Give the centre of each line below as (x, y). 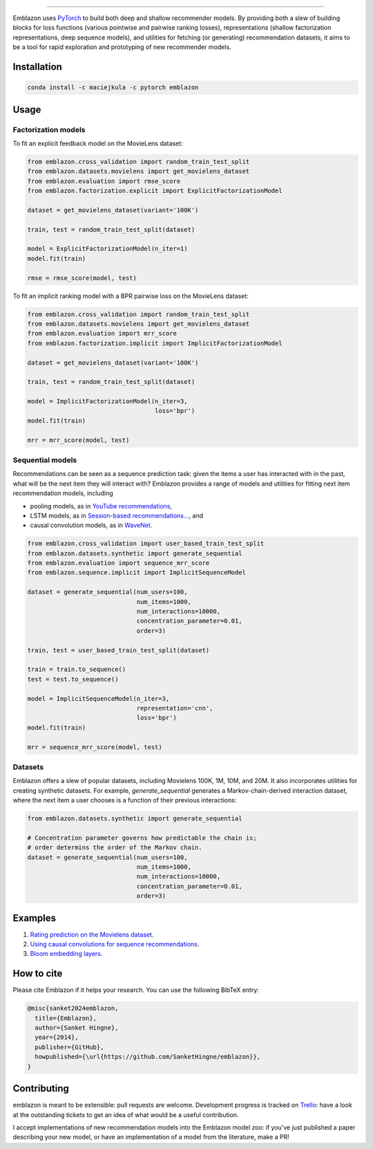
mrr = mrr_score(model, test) (78, 440)
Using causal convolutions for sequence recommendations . (115, 944)
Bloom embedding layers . (66, 954)
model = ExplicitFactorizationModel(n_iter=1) (107, 249)
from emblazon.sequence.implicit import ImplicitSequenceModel (137, 573)
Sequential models (45, 460)
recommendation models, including (63, 493)
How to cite (38, 974)
